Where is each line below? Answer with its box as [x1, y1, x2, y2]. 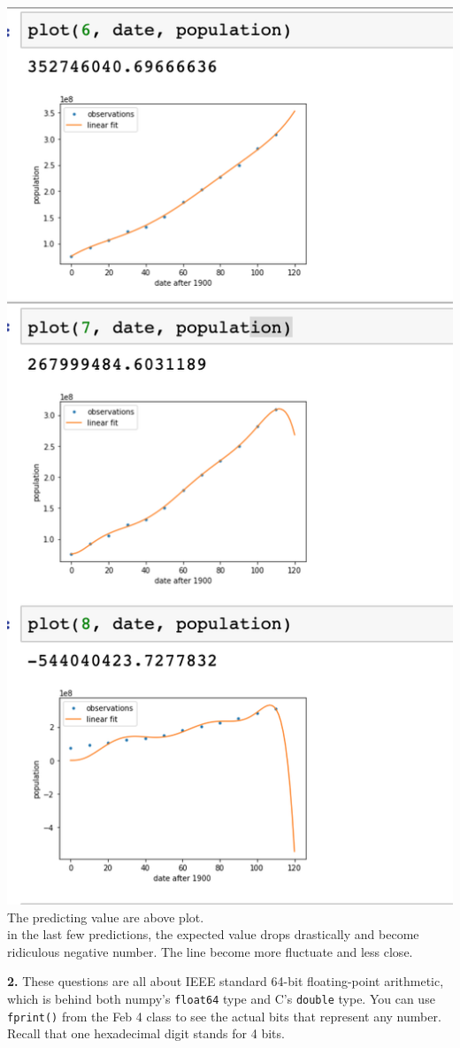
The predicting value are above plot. [7, 907, 204, 926]
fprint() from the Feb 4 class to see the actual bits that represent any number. [7, 1006, 441, 1025]
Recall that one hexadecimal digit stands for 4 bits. [7, 1024, 285, 1043]
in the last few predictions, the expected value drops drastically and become [7, 925, 419, 944]
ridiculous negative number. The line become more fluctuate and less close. [7, 942, 413, 960]
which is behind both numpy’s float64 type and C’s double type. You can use [7, 989, 435, 1007]
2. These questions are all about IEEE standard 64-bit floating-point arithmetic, [7, 972, 444, 990]
